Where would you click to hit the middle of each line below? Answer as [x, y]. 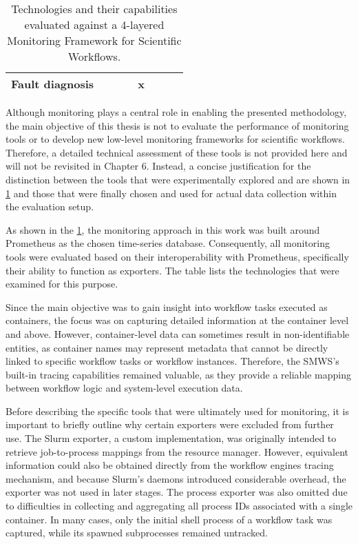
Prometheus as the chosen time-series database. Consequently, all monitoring [168, 243]
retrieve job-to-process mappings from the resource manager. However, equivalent [177, 451]
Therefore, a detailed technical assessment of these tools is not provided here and [177, 152]
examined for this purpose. [62, 284]
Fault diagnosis [53, 84]
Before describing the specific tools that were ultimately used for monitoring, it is [177, 411]
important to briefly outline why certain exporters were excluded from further [170, 424]
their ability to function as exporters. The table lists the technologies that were [172, 270]
